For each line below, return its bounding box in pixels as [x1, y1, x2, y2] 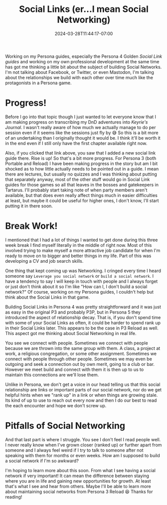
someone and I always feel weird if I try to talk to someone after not [5, 447, 144, 453]
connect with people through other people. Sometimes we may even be [5, 355, 152, 362]
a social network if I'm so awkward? [5, 458, 79, 464]
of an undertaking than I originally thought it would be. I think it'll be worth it [5, 135, 161, 141]
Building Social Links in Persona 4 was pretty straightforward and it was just [5, 304, 161, 310]
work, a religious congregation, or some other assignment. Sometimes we [5, 350, 157, 356]
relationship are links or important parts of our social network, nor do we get [5, 386, 162, 392]
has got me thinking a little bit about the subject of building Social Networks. [5, 64, 162, 70]
